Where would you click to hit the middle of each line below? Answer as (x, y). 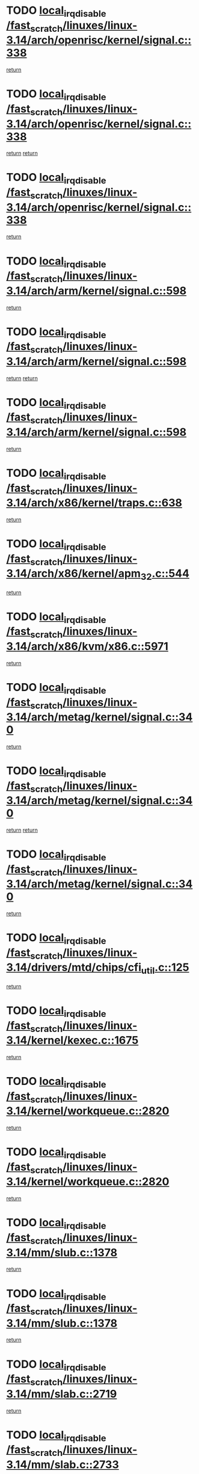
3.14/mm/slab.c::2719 (62, 1394)
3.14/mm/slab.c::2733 (63, 1464)
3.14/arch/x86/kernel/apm (74, 573)
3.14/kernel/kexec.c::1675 (72, 1040)
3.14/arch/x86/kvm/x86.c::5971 (87, 646)
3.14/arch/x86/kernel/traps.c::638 (94, 503)
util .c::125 (165, 969)
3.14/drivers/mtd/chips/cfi (74, 967)
